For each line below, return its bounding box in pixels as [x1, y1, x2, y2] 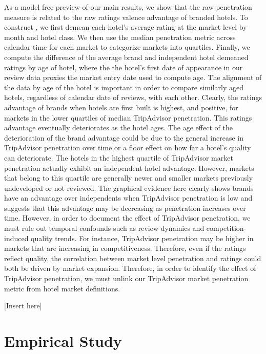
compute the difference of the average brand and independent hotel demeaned [4, 51, 249, 62]
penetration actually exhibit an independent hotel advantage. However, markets [4, 162, 254, 173]
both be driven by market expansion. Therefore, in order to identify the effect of [4, 263, 256, 273]
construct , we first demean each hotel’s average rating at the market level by [4, 22, 247, 32]
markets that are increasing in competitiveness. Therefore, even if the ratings [4, 243, 246, 253]
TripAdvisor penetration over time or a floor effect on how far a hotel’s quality [4, 142, 251, 153]
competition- [206, 223, 247, 233]
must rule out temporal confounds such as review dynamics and [4, 223, 204, 233]
